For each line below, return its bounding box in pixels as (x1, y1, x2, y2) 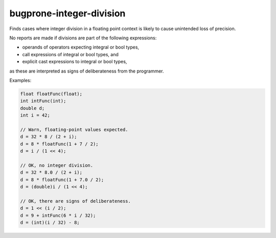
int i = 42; (20, 112, 51, 118)
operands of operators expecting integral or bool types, (22, 44, 140, 51)
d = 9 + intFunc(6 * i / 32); (20, 212, 96, 218)
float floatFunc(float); (20, 91, 83, 97)
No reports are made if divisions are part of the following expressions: (9, 35, 157, 41)
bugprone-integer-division (9, 8, 126, 19)
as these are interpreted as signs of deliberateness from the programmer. (9, 68, 164, 74)
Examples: (9, 77, 32, 83)
